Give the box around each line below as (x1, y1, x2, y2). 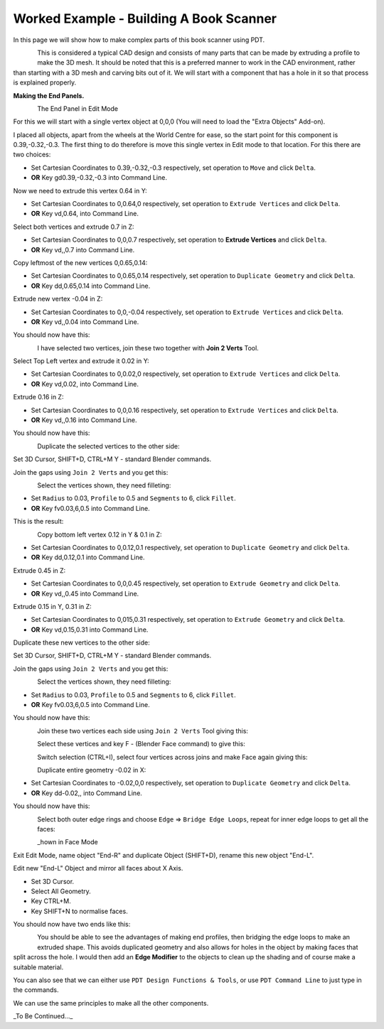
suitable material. (13, 963, 64, 971)
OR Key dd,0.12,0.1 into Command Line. (31, 553, 145, 561)
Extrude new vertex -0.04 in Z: (13, 295, 103, 303)
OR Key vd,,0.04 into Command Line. (31, 317, 139, 326)
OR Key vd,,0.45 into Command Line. (31, 589, 139, 598)
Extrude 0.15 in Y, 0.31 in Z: (13, 602, 92, 610)
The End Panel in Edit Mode (37, 104, 119, 113)
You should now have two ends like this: (13, 920, 131, 929)
